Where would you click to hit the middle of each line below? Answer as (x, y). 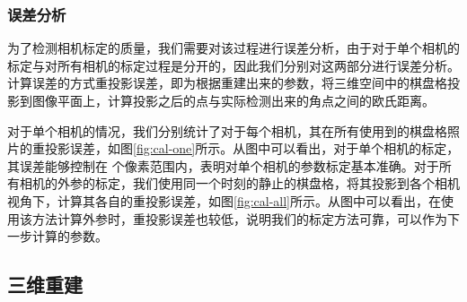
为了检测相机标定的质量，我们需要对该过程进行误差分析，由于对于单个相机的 (233, 48)
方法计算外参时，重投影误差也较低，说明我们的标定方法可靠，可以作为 (239, 218)
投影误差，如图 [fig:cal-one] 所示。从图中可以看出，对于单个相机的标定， (252, 148)
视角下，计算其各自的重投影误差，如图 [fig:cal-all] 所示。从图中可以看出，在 (225, 200)
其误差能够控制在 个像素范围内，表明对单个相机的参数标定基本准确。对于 (223, 165)
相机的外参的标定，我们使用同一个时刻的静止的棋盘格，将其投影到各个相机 (239, 183)
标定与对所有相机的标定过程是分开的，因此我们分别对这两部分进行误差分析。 (233, 65)
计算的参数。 (70, 236)
